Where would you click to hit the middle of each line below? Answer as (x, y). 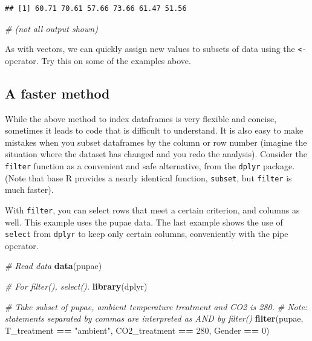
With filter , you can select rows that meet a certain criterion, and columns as (152, 209)
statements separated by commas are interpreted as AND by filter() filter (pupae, (154, 318)
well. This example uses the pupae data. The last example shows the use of (144, 222)
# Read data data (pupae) (54, 266)
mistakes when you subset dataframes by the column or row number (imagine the (156, 142)
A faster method (57, 93)
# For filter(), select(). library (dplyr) (76, 286)
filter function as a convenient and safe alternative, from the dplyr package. (150, 166)
